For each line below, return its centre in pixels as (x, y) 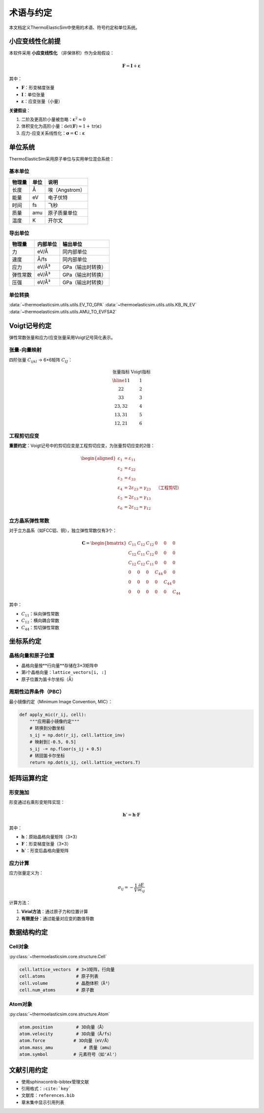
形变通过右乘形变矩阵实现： (37, 802)
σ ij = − (126, 888)
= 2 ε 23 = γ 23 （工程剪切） (153, 488)
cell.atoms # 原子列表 (59, 976)
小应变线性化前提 (35, 41)
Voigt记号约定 (30, 326)
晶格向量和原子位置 (32, 656)
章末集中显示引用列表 (43, 1102)
